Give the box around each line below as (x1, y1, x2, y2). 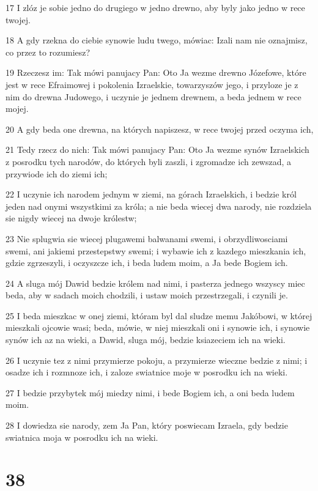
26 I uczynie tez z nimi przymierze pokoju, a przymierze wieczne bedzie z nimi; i (6, 353, 308, 366)
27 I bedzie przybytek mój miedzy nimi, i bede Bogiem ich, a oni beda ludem (6, 386, 295, 399)
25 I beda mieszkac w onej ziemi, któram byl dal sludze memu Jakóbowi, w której (6, 309, 312, 322)
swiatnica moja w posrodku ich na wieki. (6, 430, 158, 443)
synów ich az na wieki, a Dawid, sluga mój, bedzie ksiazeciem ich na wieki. (6, 333, 286, 346)
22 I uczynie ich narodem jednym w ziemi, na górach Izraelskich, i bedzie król (6, 188, 297, 201)
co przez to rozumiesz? (6, 45, 91, 58)
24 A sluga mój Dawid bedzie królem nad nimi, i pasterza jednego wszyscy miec (6, 276, 305, 289)
